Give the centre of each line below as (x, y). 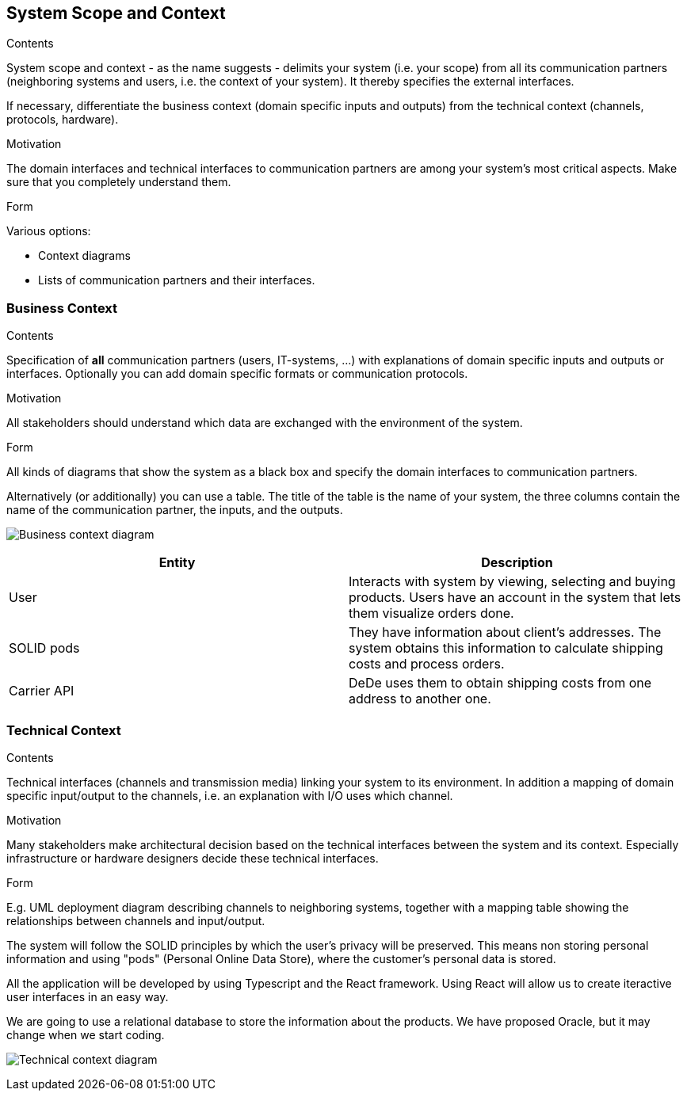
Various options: (49, 231)
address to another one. (420, 699)
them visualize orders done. (431, 613)
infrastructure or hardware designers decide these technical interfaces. (193, 858)
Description (517, 563)
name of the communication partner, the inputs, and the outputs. (175, 510)
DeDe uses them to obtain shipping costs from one (500, 683)
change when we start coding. (86, 1034)
